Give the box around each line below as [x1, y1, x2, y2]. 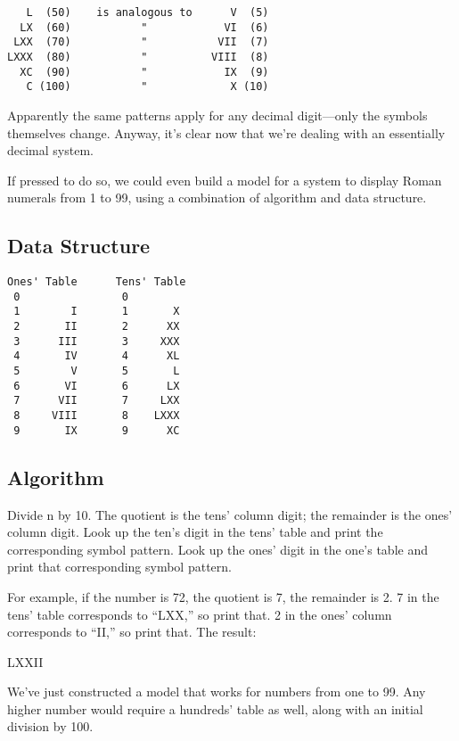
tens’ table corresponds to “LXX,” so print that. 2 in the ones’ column [7, 605, 392, 623]
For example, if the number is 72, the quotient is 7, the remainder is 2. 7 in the [7, 587, 439, 605]
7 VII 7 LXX [13, 394, 180, 408]
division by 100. [7, 717, 94, 736]
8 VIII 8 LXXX [13, 409, 180, 423]
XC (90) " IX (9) [20, 65, 269, 78]
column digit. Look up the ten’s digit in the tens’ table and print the [7, 523, 383, 541]
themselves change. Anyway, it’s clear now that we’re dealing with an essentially [7, 123, 446, 142]
